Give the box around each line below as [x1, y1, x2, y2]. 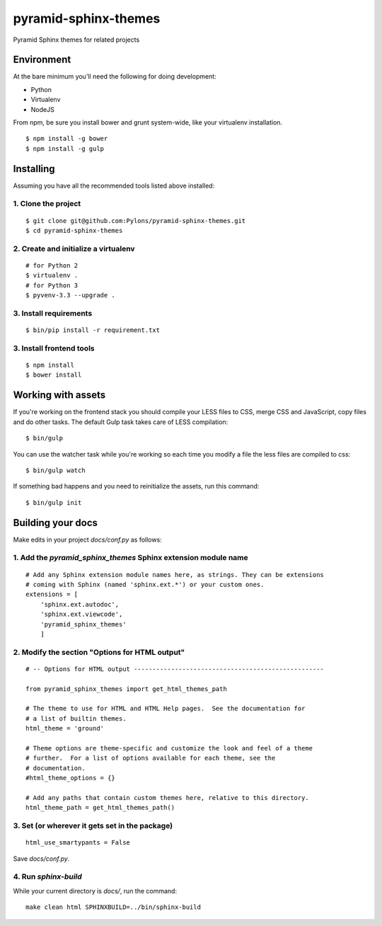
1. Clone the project [13, 199, 81, 209]
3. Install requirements [13, 308, 93, 318]
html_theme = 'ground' [25, 724, 105, 733]
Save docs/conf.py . [13, 854, 70, 863]
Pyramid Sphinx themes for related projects [13, 35, 140, 44]
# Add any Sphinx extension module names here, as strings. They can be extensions [25, 571, 325, 578]
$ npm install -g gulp [25, 144, 105, 152]
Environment [13, 54, 71, 66]
